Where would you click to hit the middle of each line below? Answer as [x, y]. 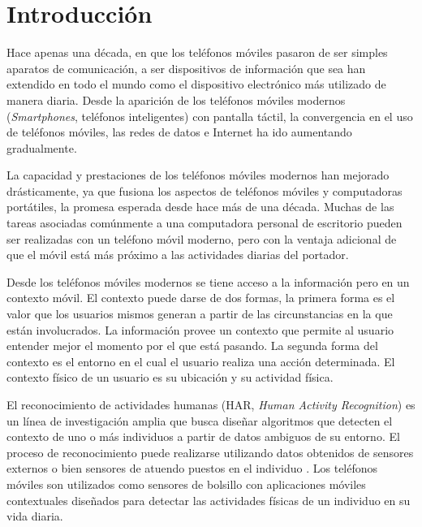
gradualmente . [42, 147]
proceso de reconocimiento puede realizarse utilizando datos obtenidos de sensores [210, 452]
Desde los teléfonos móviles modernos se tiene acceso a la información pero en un [208, 281]
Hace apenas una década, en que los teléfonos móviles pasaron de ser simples [197, 52]
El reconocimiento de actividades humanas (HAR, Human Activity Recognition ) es [211, 404]
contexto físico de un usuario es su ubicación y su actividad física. [170, 377]
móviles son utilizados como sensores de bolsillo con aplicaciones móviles [186, 484]
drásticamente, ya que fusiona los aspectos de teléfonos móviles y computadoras [205, 190]
